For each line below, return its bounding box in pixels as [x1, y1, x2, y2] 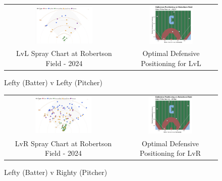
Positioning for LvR [140, 148, 201, 158]
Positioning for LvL [141, 58, 201, 69]
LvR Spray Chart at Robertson [15, 138, 112, 148]
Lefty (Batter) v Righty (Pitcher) [4, 167, 107, 177]
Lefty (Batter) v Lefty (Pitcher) [4, 77, 102, 88]
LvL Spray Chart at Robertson [16, 48, 112, 58]
